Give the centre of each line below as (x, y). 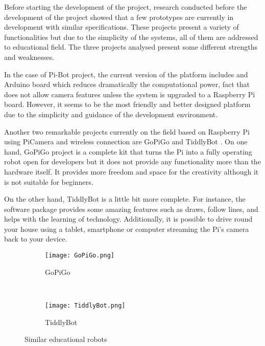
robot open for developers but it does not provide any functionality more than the (132, 161)
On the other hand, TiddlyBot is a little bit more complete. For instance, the (125, 199)
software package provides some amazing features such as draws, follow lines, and (131, 209)
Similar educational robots (66, 339)
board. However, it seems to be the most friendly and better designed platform (127, 104)
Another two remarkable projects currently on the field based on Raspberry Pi (127, 131)
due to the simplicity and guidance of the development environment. (111, 114)
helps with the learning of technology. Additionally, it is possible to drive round (128, 219)
